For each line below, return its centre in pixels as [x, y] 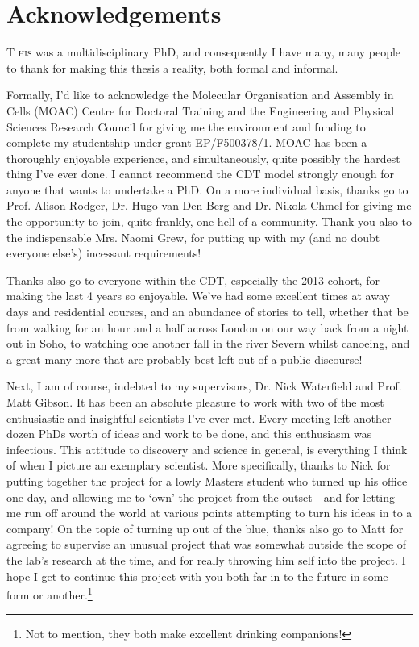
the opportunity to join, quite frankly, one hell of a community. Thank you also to [209, 221]
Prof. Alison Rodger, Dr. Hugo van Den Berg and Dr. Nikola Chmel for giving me [209, 205]
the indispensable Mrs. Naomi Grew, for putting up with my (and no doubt [193, 237]
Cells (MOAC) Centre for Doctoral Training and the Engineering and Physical [201, 110]
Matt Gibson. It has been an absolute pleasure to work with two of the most [195, 402]
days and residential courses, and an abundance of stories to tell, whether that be [207, 312]
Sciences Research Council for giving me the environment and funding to [186, 126]
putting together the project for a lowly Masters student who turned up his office [207, 480]
